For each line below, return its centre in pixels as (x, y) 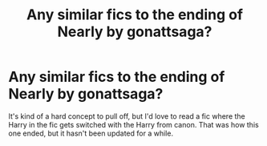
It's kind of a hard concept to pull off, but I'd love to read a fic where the (127, 116)
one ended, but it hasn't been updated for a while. (91, 133)
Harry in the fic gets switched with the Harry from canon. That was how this (133, 124)
